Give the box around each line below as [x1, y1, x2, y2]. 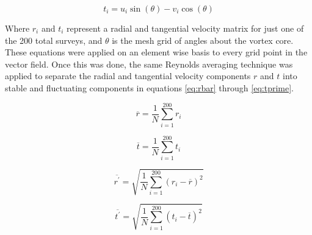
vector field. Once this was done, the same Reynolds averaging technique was [5, 57, 293, 70]
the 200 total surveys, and [5, 33, 103, 46]
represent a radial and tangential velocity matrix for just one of [67, 22, 304, 34]
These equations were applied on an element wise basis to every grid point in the [5, 46, 308, 58]
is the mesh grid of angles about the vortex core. [112, 33, 294, 46]
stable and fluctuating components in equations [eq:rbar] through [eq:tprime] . [5, 81, 294, 94]
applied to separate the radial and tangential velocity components [5, 69, 251, 82]
